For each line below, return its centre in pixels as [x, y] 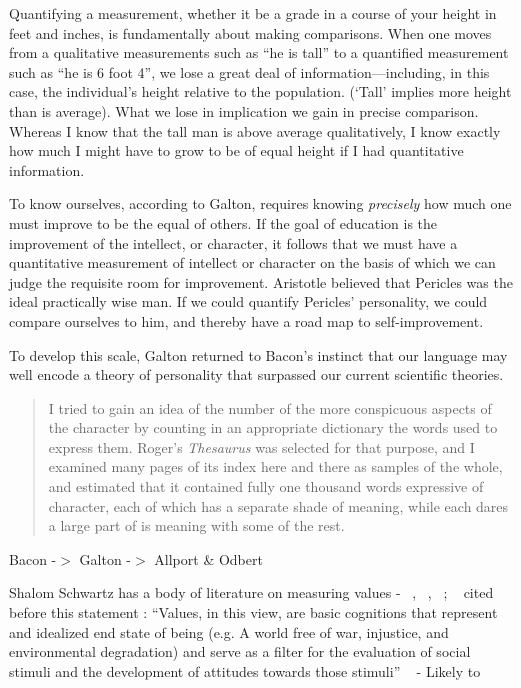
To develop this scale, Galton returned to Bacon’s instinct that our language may [258, 354]
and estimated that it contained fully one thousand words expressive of [266, 486]
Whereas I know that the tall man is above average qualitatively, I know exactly [255, 130]
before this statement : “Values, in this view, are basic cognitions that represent [253, 612]
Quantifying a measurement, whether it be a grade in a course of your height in [253, 13]
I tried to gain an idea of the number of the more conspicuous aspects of [270, 407]
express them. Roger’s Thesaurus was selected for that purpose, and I [261, 446]
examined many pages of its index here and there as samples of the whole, [275, 466]
